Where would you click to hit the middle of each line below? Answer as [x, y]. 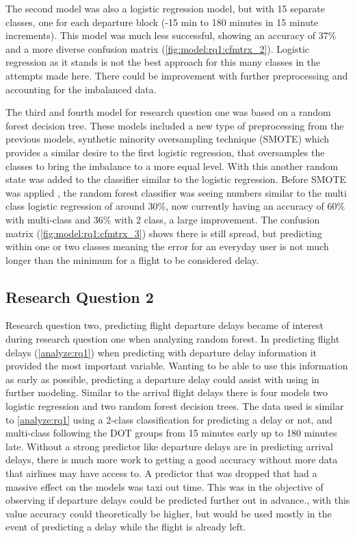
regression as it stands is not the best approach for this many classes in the [163, 62]
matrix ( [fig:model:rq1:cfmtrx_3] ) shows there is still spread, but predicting [164, 233]
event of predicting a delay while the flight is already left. [126, 527]
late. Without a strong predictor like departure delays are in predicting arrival [169, 446]
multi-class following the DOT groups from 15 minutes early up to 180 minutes [171, 433]
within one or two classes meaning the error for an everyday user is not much [167, 246]
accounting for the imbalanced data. [81, 89]
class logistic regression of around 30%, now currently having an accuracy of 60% [175, 206]
